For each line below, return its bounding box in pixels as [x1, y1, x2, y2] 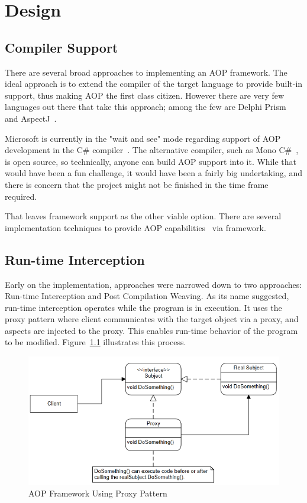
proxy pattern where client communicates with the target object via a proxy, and [5, 313, 299, 325]
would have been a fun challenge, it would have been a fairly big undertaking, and [5, 167, 302, 179]
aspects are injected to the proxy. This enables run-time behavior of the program [5, 324, 298, 336]
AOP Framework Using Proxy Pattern [28, 487, 167, 499]
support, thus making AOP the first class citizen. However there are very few [5, 89, 285, 101]
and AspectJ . [5, 112, 57, 124]
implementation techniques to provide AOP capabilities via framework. [5, 221, 266, 233]
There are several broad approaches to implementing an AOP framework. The [5, 66, 287, 78]
